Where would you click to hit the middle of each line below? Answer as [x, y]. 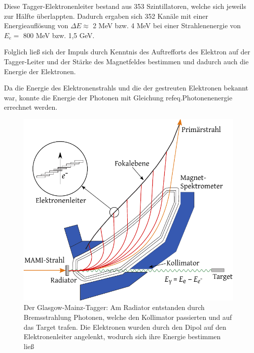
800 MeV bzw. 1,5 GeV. [59, 35]
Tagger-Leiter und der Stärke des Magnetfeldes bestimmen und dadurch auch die [127, 61]
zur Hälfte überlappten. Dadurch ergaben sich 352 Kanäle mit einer [106, 16]
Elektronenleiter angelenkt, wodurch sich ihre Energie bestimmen [122, 336]
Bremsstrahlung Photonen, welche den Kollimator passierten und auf [128, 317]
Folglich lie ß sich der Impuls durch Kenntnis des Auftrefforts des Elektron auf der [127, 52]
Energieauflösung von [36, 25]
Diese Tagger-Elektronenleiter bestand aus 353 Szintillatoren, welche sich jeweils [125, 6]
